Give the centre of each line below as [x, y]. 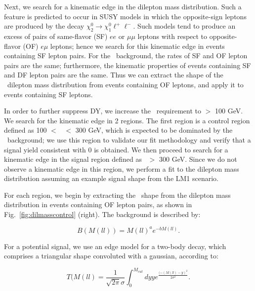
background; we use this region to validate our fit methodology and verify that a [129, 139]
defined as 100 [25, 130]
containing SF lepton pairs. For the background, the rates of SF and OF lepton [126, 55]
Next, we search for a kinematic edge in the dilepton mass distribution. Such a [123, 6]
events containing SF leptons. [48, 94]
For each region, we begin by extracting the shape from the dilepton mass [117, 195]
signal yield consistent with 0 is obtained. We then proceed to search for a [116, 149]
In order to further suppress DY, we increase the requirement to [103, 111]
